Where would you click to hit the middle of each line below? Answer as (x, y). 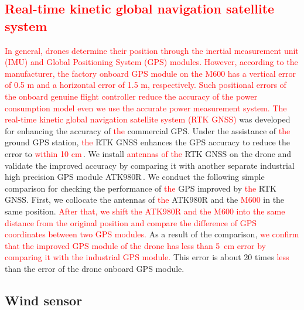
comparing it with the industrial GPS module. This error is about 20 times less (147, 257)
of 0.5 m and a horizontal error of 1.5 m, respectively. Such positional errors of (146, 85)
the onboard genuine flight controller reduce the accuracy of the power (131, 96)
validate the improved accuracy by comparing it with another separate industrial (150, 165)
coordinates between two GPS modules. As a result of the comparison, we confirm (152, 234)
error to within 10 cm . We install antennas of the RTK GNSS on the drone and (148, 153)
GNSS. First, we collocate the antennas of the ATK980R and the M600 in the (145, 200)
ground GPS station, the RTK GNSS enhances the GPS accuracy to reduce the (147, 142)
